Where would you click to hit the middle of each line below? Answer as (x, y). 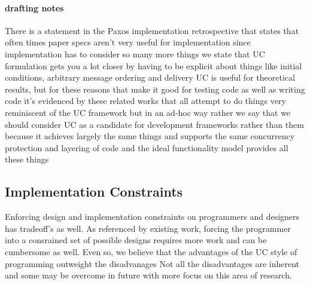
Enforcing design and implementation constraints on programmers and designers (152, 217)
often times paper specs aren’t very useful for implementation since (128, 42)
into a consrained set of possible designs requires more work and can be (136, 240)
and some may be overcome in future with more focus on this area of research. (148, 275)
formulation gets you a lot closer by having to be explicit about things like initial (154, 65)
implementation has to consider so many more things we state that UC (135, 53)
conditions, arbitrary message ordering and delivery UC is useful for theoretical (150, 77)
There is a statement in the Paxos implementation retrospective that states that (152, 30)
